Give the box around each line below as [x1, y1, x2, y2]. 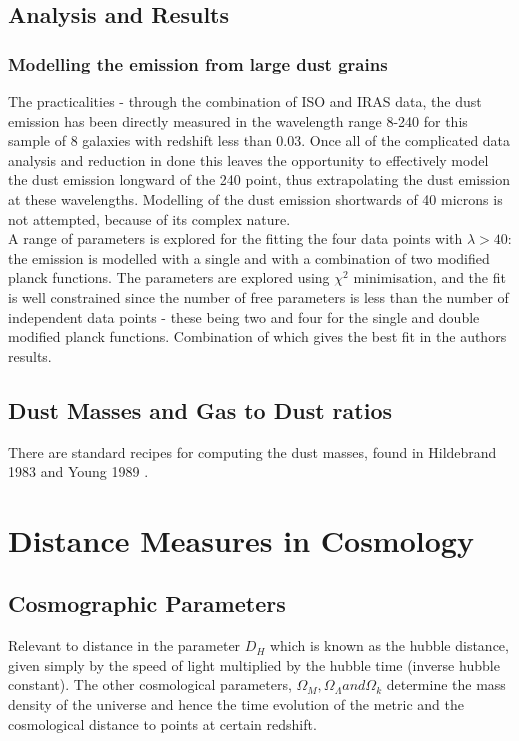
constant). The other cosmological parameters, [8, 674, 292, 695]
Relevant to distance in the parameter [8, 635, 241, 656]
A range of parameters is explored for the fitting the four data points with [8, 228, 463, 249]
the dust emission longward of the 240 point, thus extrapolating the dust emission [8, 169, 510, 190]
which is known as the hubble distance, [269, 635, 509, 656]
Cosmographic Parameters [8, 588, 286, 619]
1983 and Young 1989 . [8, 461, 149, 482]
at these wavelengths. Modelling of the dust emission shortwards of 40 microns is [8, 188, 503, 209]
